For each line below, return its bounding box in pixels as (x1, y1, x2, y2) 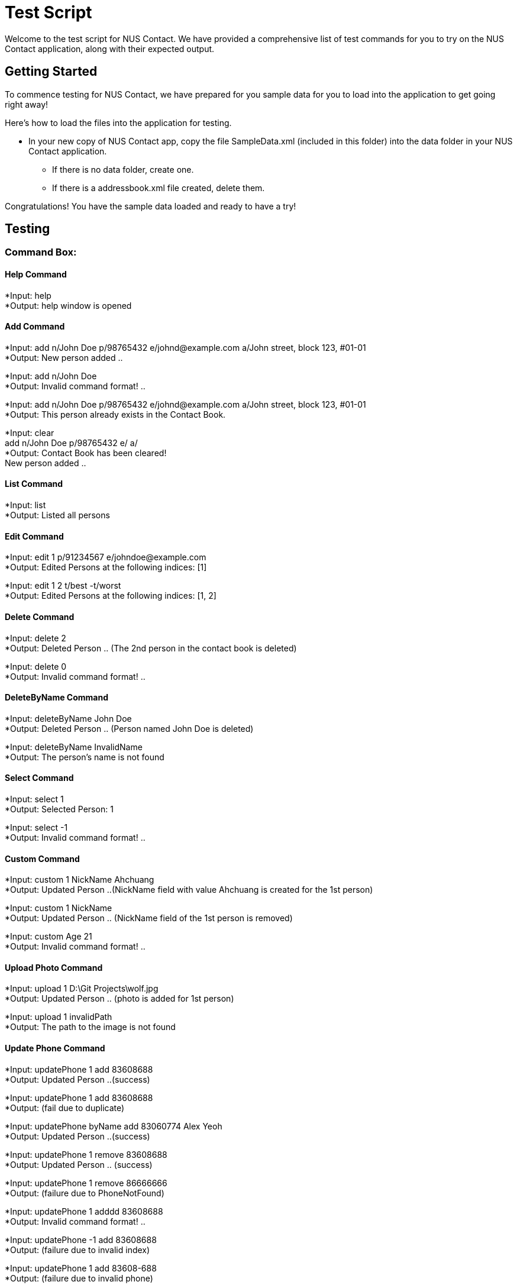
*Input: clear (5, 427, 54, 438)
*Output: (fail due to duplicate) (5, 1102, 125, 1113)
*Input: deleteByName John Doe (5, 713, 132, 724)
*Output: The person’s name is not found (5, 751, 164, 762)
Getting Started (5, 64, 98, 79)
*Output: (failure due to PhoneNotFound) (5, 1187, 164, 1198)
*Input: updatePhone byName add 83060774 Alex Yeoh (5, 1121, 222, 1131)
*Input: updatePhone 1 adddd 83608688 (5, 1206, 163, 1216)
